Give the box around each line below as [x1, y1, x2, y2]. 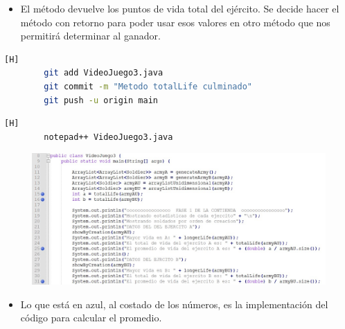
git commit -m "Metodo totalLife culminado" [44, 81, 252, 91]
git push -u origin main [44, 95, 158, 105]
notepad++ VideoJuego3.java [44, 132, 173, 142]
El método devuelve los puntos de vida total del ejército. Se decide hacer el [20, 1, 339, 15]
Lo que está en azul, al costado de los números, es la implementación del [20, 296, 328, 311]
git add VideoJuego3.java [44, 68, 163, 78]
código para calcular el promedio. [20, 310, 162, 325]
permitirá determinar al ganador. [20, 28, 161, 43]
